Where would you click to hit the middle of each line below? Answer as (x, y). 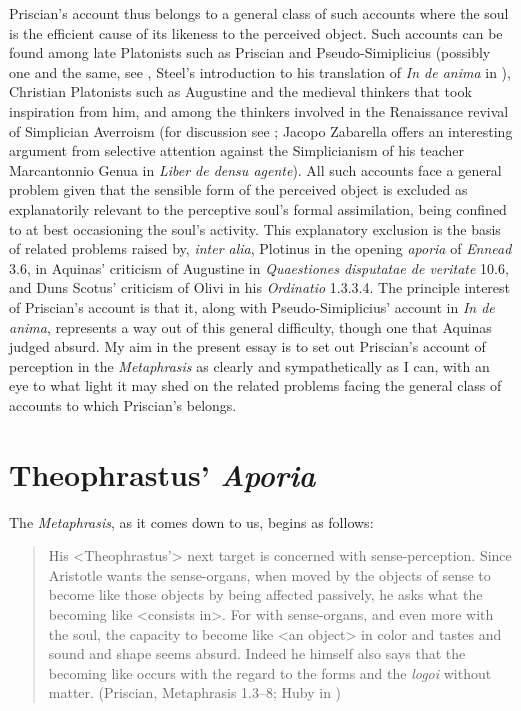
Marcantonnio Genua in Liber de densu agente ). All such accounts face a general (255, 169)
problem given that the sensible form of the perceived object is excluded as (238, 189)
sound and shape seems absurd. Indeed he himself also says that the (257, 653)
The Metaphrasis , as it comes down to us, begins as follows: (191, 521)
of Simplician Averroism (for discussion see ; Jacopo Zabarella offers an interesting (261, 130)
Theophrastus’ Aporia (162, 474)
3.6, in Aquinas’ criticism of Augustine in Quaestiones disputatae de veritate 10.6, (259, 267)
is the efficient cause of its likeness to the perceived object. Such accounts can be (256, 32)
